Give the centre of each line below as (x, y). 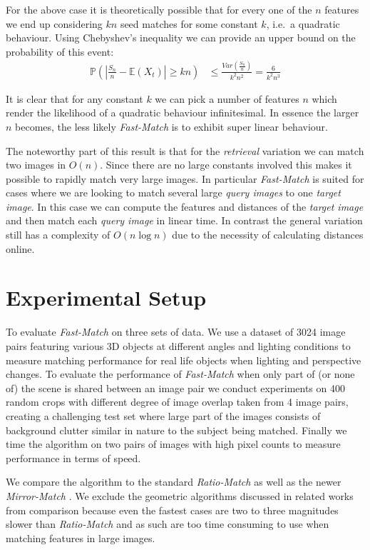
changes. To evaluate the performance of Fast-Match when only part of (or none (180, 374)
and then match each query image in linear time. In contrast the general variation (184, 220)
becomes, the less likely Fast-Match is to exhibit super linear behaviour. (171, 126)
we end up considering (54, 23)
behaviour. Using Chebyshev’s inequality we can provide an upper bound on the (181, 37)
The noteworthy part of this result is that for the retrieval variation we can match (185, 150)
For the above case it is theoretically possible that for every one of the (159, 9)
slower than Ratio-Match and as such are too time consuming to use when (168, 524)
